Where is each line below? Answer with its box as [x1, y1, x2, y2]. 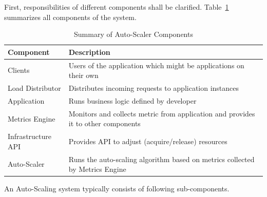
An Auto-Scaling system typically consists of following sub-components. [4, 183, 230, 194]
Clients [8, 65, 30, 75]
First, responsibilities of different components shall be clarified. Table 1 [4, 2, 229, 12]
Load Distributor [8, 83, 61, 93]
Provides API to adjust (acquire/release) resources [68, 135, 227, 146]
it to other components [68, 118, 141, 129]
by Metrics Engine [68, 164, 126, 174]
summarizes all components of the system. [4, 11, 137, 22]
